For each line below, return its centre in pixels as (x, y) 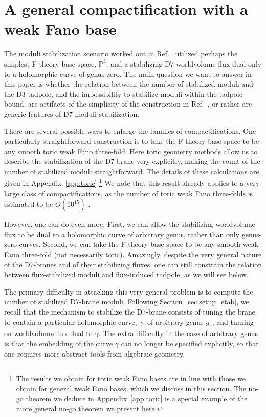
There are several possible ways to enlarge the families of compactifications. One (130, 131)
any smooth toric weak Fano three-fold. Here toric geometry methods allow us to (131, 151)
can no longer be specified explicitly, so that (190, 343)
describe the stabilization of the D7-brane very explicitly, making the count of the (132, 161)
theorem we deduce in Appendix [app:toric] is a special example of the (137, 398)
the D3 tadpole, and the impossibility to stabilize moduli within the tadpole (123, 93)
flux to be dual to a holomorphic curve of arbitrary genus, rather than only (122, 234)
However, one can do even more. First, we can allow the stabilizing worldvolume (130, 224)
